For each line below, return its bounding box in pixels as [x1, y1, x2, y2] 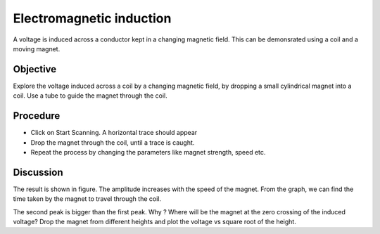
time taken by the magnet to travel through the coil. [13, 195, 162, 203]
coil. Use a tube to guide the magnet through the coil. [13, 91, 168, 100]
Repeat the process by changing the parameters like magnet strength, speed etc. [30, 148, 266, 156]
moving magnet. [13, 44, 61, 53]
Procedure [13, 110, 61, 122]
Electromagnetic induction [13, 11, 172, 26]
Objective [13, 63, 57, 75]
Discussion [13, 166, 63, 178]
